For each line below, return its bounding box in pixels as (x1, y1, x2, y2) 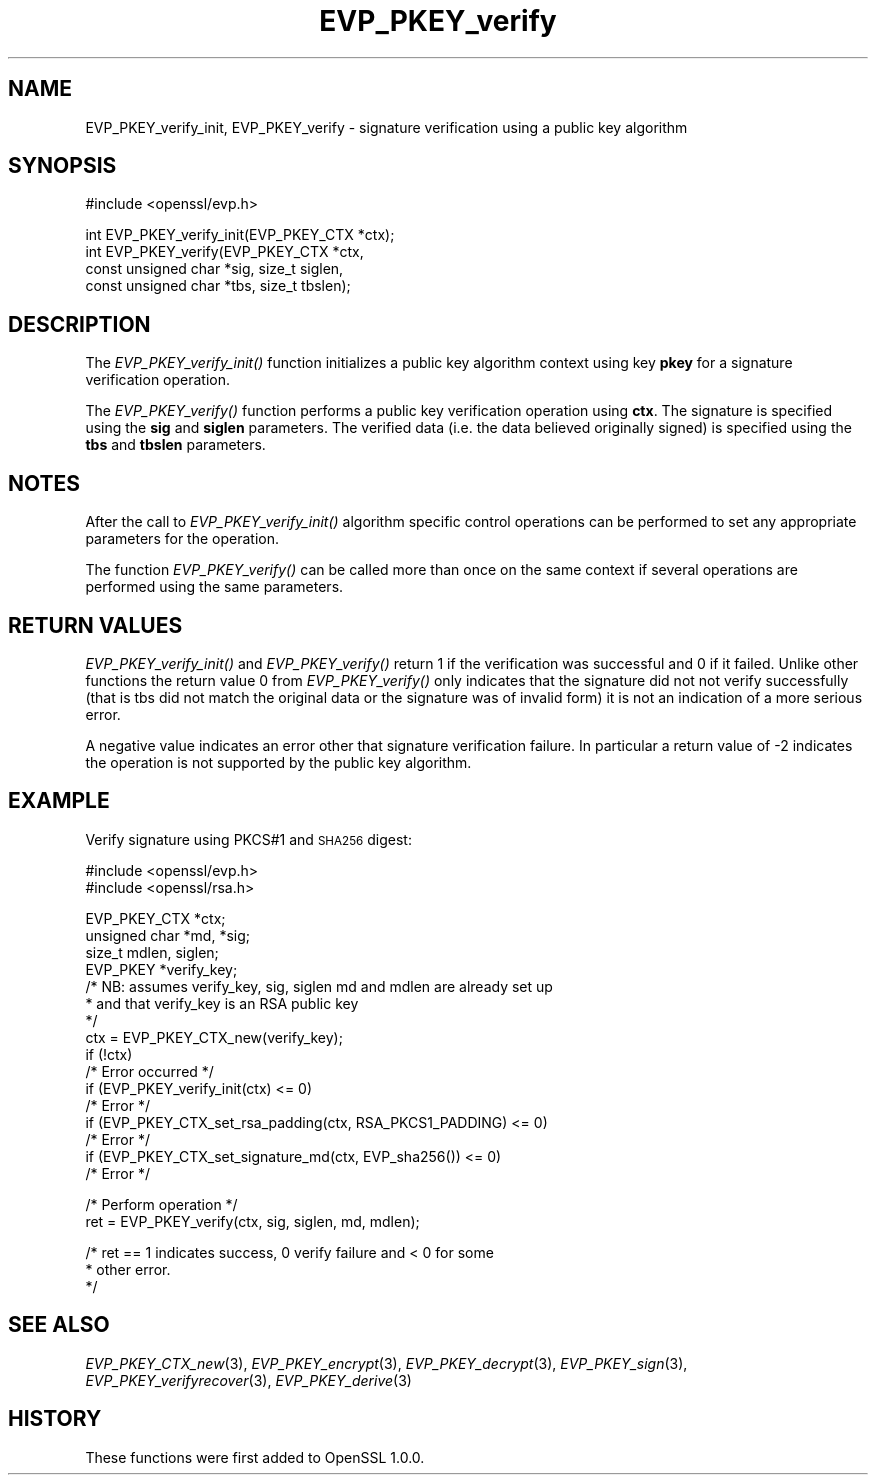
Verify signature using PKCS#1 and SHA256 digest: (85, 830, 412, 848)
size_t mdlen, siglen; (85, 943, 219, 961)
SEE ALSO (8, 1312, 110, 1338)
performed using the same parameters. (85, 578, 344, 596)
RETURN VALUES (8, 612, 183, 638)
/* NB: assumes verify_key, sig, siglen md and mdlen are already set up (85, 977, 553, 995)
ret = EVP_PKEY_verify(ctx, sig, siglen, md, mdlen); (85, 1212, 420, 1230)
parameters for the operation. (85, 530, 279, 548)
